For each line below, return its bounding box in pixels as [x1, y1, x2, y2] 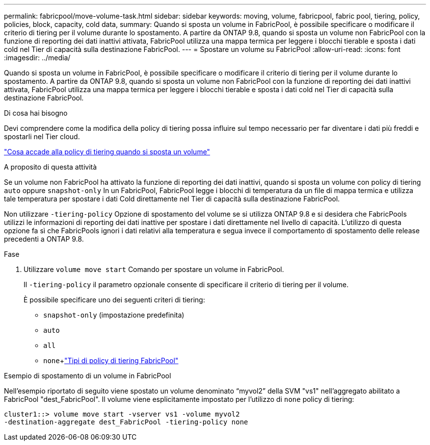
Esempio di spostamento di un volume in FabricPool [4, 371, 171, 380]
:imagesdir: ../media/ [4, 53, 71, 62]
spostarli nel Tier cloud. [4, 132, 80, 141]
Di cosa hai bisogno [4, 109, 68, 117]
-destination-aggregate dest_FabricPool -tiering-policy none [4, 418, 248, 426]
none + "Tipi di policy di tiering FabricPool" [43, 356, 179, 365]
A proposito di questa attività [4, 163, 97, 171]
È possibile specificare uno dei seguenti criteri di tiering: [24, 296, 205, 304]
